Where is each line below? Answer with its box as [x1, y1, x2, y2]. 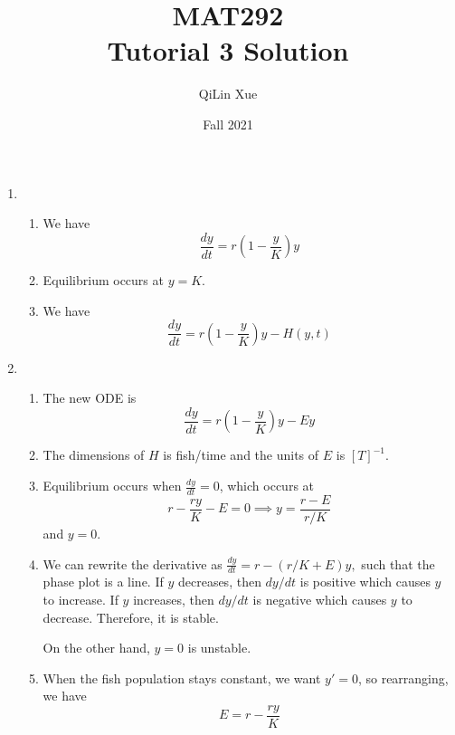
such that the [361, 554, 435, 573]
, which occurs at [219, 476, 314, 495]
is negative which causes [252, 589, 387, 608]
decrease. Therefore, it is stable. [43, 607, 219, 626]
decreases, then [177, 572, 261, 591]
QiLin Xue [198, 84, 258, 103]
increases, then [133, 589, 214, 608]
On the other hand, [43, 638, 150, 657]
